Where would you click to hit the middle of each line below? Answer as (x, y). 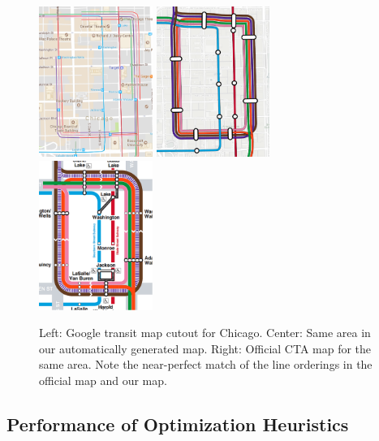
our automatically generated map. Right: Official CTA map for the (205, 348)
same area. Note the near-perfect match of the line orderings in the (206, 364)
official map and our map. (103, 380)
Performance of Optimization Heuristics (178, 424)
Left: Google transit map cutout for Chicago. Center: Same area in (205, 333)
